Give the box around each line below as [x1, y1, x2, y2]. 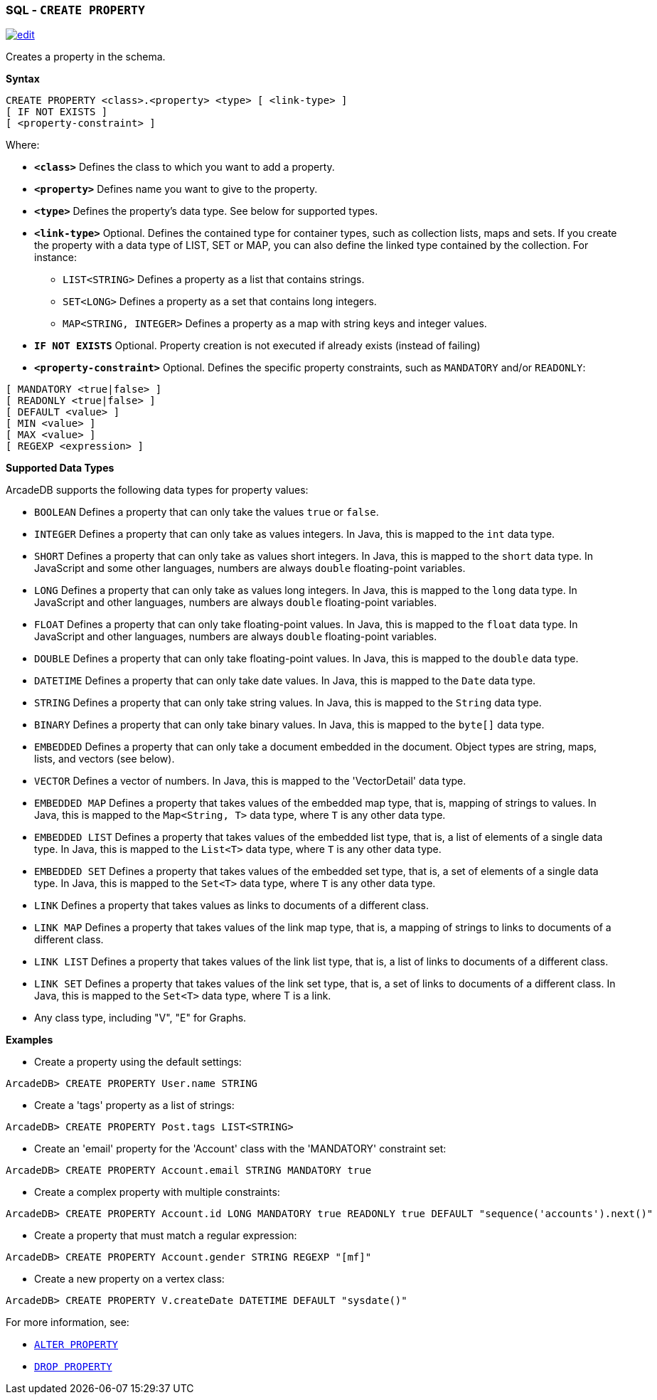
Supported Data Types [6, 462, 114, 474]
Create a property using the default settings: [34, 1056, 242, 1068]
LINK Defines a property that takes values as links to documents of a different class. [34, 899, 429, 912]
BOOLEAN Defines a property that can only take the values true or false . [34, 506, 379, 519]
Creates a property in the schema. [6, 51, 166, 63]
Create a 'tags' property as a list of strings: [34, 1099, 235, 1112]
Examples [6, 1034, 53, 1046]
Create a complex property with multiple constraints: [34, 1186, 280, 1199]
